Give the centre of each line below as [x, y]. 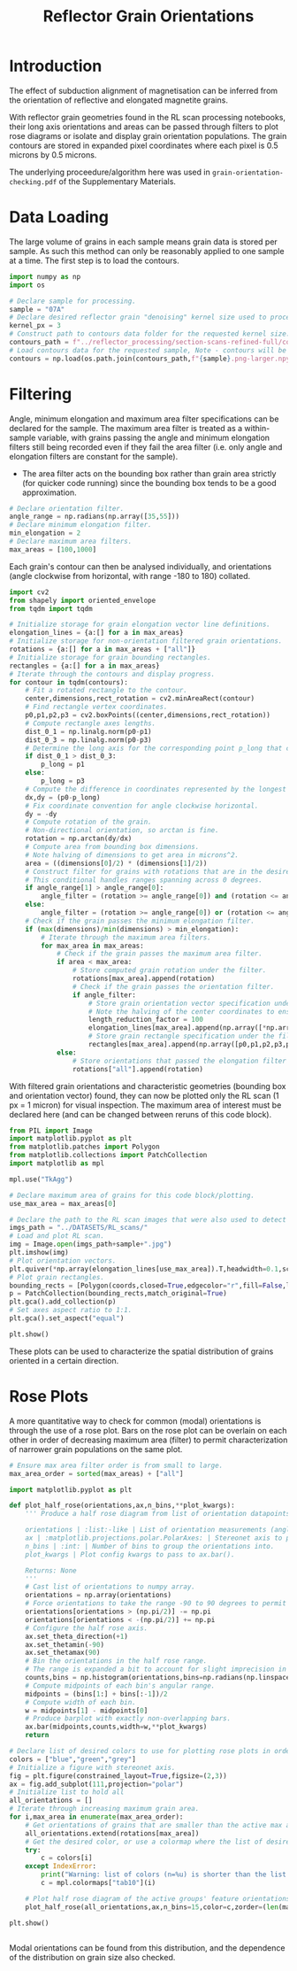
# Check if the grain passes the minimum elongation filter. [140, 921]
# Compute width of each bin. [81, 1702]
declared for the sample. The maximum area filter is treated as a [126, 428]
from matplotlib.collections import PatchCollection [108, 1156]
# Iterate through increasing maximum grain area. [104, 1809]
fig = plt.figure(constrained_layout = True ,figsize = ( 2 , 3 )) [118, 1776]
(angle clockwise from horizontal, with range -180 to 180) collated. [130, 576]
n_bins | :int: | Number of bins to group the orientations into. [150, 1546]
